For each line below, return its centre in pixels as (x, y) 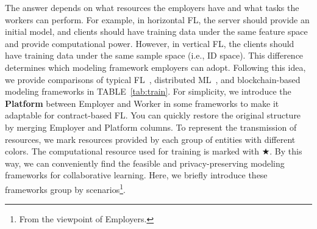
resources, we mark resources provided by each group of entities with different (150, 139)
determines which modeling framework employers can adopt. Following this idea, (155, 67)
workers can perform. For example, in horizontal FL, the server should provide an (157, 19)
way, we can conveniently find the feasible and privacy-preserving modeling (145, 163)
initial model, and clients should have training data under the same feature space (156, 31)
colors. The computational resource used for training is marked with (132, 151)
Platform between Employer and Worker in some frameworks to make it (142, 103)
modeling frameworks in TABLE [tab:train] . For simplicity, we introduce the (148, 91)
